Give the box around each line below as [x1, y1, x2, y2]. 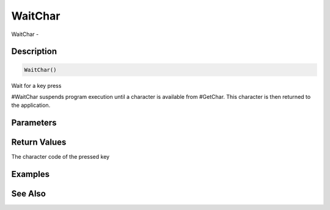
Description [11, 46, 57, 57]
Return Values [11, 137, 67, 148]
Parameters [11, 118, 57, 128]
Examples [11, 169, 50, 179]
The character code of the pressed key [11, 153, 110, 161]
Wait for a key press [11, 82, 62, 89]
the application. [11, 101, 51, 109]
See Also [11, 189, 46, 199]
